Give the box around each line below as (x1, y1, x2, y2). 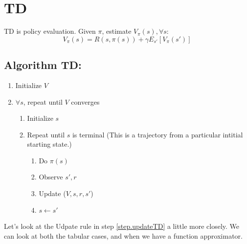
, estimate (102, 26, 132, 36)
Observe (39, 172, 63, 182)
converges (71, 96, 100, 107)
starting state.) (27, 139, 72, 149)
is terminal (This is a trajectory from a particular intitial (72, 129, 243, 139)
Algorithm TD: (4, 57, 82, 72)
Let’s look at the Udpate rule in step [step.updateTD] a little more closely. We (4, 221, 240, 231)
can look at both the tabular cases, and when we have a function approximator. (4, 230, 243, 241)
